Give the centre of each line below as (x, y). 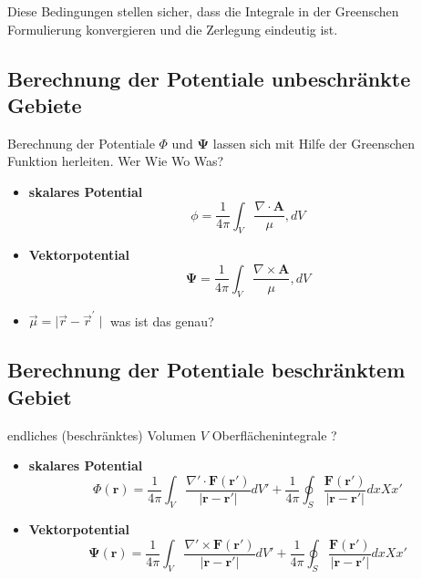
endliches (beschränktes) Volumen (102, 434)
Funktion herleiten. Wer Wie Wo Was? (116, 161)
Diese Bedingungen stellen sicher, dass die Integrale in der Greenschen (203, 11)
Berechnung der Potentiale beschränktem (206, 370)
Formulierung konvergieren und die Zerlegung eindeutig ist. (173, 29)
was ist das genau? (162, 321)
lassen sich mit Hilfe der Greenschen (314, 143)
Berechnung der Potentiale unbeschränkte (209, 78)
